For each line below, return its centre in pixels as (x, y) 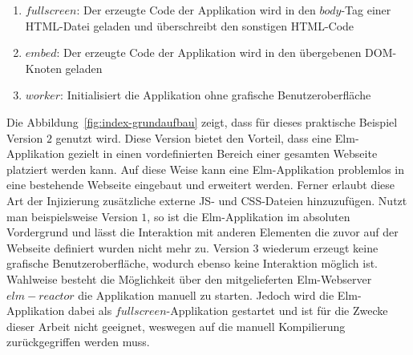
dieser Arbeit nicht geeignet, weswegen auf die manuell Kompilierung (176, 326)
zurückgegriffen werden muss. (78, 342)
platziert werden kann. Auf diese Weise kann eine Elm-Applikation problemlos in (206, 169)
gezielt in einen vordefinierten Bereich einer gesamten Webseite (223, 153)
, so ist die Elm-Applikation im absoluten (249, 216)
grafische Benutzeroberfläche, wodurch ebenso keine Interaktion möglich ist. (192, 263)
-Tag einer (366, 10)
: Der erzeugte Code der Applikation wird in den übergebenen (209, 52)
